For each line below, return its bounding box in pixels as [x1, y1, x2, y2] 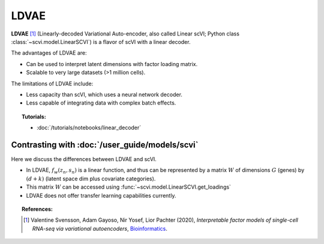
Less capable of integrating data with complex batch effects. [26, 99, 176, 106]
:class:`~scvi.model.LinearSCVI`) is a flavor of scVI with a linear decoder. [11, 38, 191, 45]
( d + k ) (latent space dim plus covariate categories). [26, 175, 156, 182]
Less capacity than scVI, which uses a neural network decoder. [26, 91, 183, 98]
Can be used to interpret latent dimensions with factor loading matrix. [26, 60, 198, 67]
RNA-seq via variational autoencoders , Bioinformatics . [32, 225, 167, 232]
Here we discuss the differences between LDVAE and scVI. [11, 155, 157, 162]
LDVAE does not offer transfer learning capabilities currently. [26, 192, 176, 199]
